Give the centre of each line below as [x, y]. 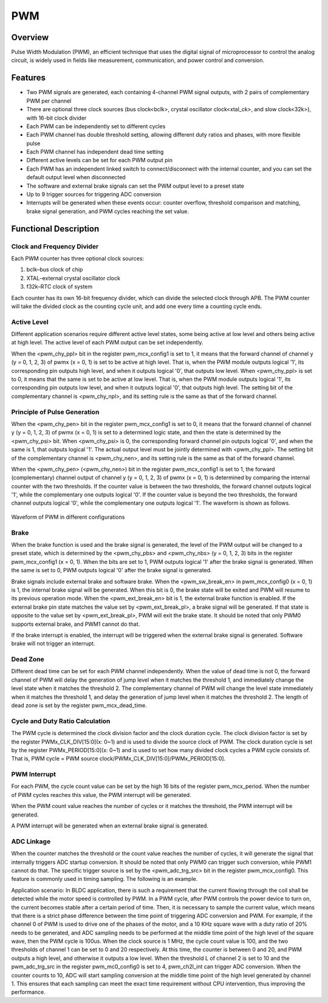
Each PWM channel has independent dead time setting [95, 152]
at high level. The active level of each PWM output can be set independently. [107, 343]
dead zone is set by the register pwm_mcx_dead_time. [79, 705]
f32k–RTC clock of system [60, 287]
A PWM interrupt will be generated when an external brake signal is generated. [110, 826]
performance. [28, 992]
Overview [30, 37]
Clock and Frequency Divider [55, 246]
